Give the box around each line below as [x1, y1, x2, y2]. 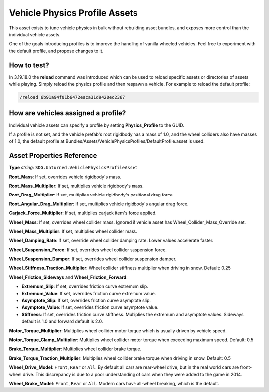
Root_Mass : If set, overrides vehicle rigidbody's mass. [9, 174, 122, 180]
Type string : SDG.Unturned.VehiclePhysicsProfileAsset [9, 165, 138, 171]
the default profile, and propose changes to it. [9, 48, 104, 54]
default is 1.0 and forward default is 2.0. [21, 318, 103, 324]
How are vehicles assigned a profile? [9, 109, 126, 117]
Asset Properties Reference [9, 151, 97, 160]
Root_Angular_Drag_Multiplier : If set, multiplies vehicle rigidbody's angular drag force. [9, 201, 189, 207]
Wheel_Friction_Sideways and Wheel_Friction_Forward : [9, 274, 128, 280]
